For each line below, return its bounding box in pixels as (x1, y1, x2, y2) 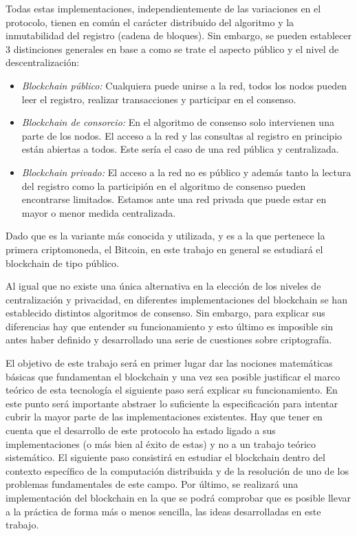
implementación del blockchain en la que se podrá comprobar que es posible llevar (6, 491, 351, 504)
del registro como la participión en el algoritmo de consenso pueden (21, 178, 306, 193)
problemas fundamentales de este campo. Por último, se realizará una (6, 477, 299, 491)
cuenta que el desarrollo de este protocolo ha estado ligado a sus (6, 423, 276, 438)
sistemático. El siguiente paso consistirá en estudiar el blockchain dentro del (6, 450, 325, 464)
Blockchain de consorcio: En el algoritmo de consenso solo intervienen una (21, 115, 334, 129)
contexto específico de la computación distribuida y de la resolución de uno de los (6, 463, 349, 478)
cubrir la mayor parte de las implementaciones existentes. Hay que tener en (6, 409, 323, 424)
